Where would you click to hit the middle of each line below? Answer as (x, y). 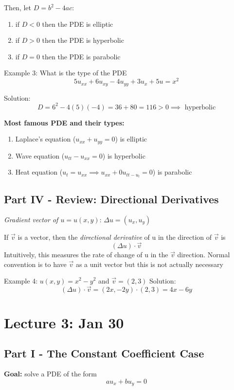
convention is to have (35, 264)
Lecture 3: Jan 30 (64, 322)
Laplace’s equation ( (45, 139)
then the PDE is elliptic (78, 24)
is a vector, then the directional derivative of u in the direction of (115, 237)
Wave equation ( (40, 155)
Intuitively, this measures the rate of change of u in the (86, 255)
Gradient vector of (31, 219)
